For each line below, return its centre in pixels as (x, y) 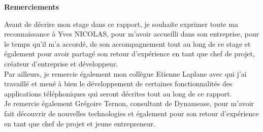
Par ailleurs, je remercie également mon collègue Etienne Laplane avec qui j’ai (125, 73)
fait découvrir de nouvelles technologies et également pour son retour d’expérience (131, 113)
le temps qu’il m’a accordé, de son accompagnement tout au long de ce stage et (127, 43)
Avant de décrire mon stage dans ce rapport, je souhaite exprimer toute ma (121, 24)
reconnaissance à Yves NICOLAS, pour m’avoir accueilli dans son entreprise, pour (132, 34)
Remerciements (31, 7)
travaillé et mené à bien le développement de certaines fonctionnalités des (118, 84)
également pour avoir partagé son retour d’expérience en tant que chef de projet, (129, 54)
